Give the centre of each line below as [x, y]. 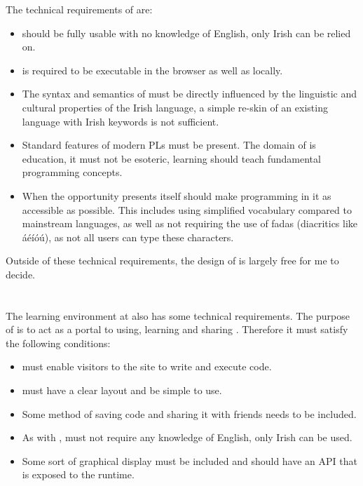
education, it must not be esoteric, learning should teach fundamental [171, 158]
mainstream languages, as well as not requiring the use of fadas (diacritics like [190, 223]
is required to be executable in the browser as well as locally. [152, 70]
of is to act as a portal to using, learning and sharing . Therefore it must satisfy [177, 329]
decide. [20, 274]
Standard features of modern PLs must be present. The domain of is [169, 145]
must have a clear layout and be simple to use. [122, 390]
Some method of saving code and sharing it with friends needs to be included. [189, 413]
